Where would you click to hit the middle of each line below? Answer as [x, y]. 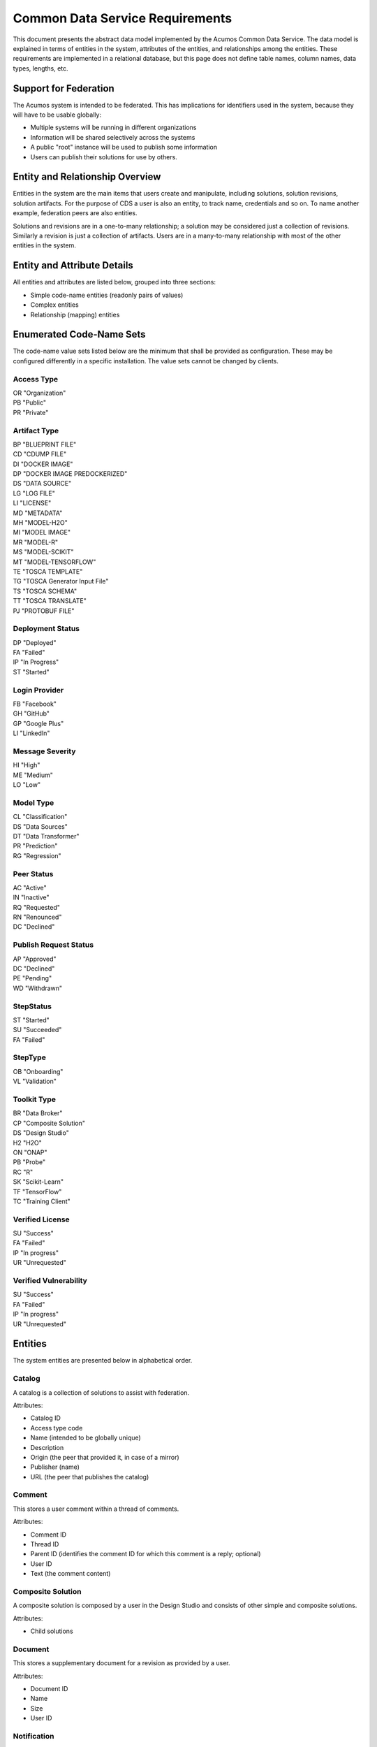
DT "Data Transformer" [46, 836]
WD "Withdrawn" [38, 988]
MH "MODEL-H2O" [40, 523]
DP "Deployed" [35, 642]
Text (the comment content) [71, 1574]
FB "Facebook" [35, 704]
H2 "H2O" [27, 1143]
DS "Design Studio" [41, 1133]
